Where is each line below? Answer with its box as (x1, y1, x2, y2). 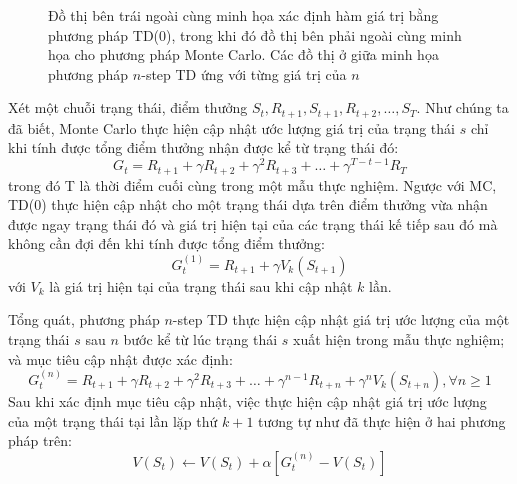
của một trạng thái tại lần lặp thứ (8, 410, 218, 431)
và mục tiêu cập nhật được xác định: (8, 348, 233, 369)
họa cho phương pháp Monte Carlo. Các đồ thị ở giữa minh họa (48, 44, 439, 65)
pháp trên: (8, 430, 72, 451)
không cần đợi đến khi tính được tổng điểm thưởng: (8, 233, 326, 254)
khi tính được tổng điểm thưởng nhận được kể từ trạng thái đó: (8, 137, 399, 158)
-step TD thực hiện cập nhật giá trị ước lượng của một (172, 309, 510, 330)
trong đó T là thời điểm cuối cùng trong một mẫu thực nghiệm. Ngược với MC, (8, 174, 497, 195)
